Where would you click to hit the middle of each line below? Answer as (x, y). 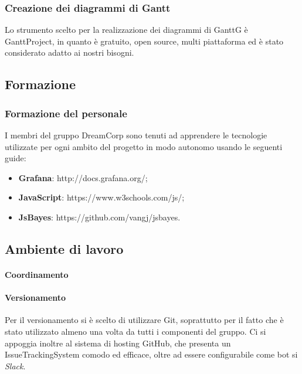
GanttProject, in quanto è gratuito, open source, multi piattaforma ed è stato (144, 41)
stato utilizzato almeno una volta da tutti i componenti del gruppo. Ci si (135, 331)
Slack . (15, 365)
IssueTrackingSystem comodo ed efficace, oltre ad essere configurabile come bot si (151, 354)
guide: (16, 158)
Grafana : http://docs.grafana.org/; (83, 177)
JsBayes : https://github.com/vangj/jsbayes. (99, 217)
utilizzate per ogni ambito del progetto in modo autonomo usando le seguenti (144, 146)
